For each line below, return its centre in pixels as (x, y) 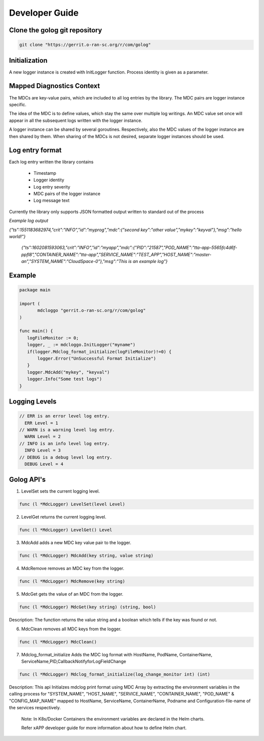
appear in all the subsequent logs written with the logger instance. (76, 120)
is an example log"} (148, 262)
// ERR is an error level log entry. (65, 416)
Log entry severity (52, 187)
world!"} (17, 236)
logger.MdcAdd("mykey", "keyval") (68, 372)
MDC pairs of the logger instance (67, 193)
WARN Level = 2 (43, 437)
